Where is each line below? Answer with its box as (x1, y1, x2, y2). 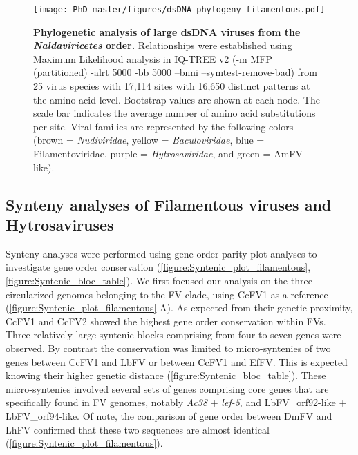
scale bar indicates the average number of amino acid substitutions (33, 106, 316, 120)
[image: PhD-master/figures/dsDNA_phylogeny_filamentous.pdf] (33, 5, 326, 14)
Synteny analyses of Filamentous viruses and (6, 193, 332, 215)
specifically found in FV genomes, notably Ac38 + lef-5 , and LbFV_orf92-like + (6, 395, 347, 409)
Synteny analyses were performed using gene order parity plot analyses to (6, 246, 317, 260)
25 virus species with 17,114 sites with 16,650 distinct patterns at (33, 79, 310, 93)
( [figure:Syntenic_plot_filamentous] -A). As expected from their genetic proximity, (6, 300, 353, 315)
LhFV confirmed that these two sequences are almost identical (6, 422, 270, 436)
